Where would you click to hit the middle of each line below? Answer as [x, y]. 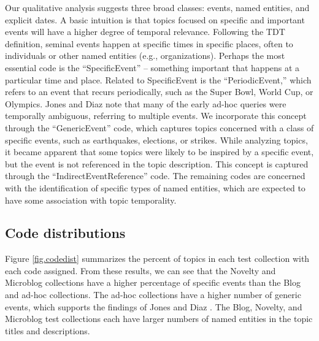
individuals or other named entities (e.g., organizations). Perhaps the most [145, 56]
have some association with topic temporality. [91, 200]
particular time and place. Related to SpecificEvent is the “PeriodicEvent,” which [158, 79]
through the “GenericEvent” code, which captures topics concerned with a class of [159, 127]
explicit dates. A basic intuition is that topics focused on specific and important [155, 19]
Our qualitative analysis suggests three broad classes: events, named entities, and [157, 7]
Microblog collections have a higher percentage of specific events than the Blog [153, 282]
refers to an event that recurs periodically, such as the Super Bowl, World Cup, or [159, 92]
